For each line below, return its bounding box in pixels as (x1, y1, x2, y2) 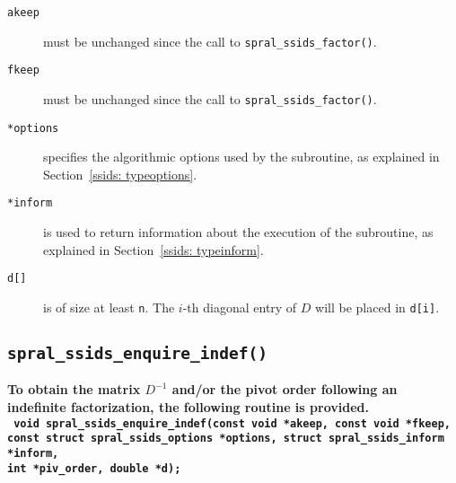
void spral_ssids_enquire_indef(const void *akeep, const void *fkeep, (13, 417, 451, 430)
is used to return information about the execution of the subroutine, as (43, 223, 434, 241)
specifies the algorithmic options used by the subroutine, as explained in (43, 147, 440, 166)
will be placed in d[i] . (315, 297, 440, 316)
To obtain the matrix (7, 380, 141, 399)
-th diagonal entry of (182, 297, 297, 316)
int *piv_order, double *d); (7, 461, 181, 475)
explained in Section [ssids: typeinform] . (43, 240, 264, 259)
